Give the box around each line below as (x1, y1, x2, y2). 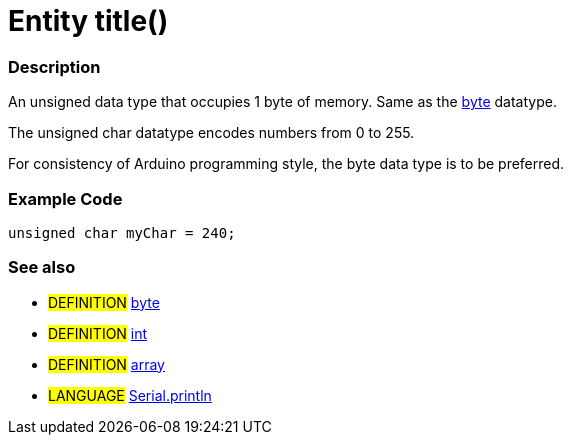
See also (8, 257, 76, 278)
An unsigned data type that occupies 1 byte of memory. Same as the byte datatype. (8, 93, 557, 111)
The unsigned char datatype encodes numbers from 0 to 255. (8, 124, 415, 142)
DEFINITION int (48, 324, 148, 342)
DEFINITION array (48, 355, 165, 373)
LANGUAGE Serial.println (48, 386, 212, 404)
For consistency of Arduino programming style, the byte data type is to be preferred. (8, 155, 565, 173)
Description (8, 56, 101, 77)
